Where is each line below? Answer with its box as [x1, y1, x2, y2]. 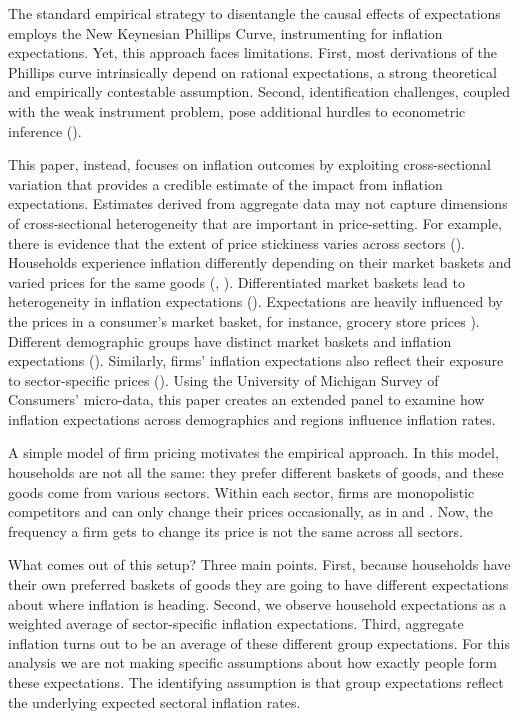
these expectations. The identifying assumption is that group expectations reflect [8, 672, 504, 692]
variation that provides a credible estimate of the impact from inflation [8, 173, 443, 194]
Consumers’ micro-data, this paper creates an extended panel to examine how [8, 389, 485, 410]
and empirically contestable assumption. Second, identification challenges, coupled [8, 81, 511, 102]
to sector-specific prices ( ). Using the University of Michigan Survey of [8, 369, 439, 390]
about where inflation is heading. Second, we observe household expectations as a [8, 593, 507, 614]
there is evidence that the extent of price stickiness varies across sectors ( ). [8, 232, 465, 253]
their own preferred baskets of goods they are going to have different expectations [8, 574, 509, 595]
